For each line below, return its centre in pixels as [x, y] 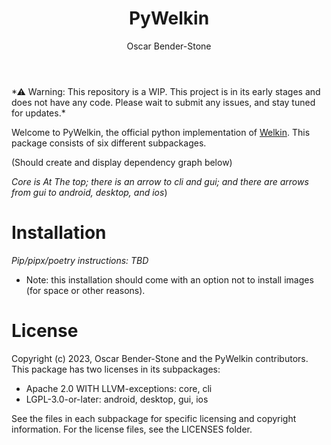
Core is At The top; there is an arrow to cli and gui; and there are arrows [160, 181]
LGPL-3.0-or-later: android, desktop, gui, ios [117, 399]
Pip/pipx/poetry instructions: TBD [80, 260]
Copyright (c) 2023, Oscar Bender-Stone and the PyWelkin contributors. [160, 358]
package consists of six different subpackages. [109, 143]
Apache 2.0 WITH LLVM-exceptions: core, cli [119, 388]
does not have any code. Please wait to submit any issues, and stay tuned [163, 102]
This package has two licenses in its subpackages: [116, 369]
